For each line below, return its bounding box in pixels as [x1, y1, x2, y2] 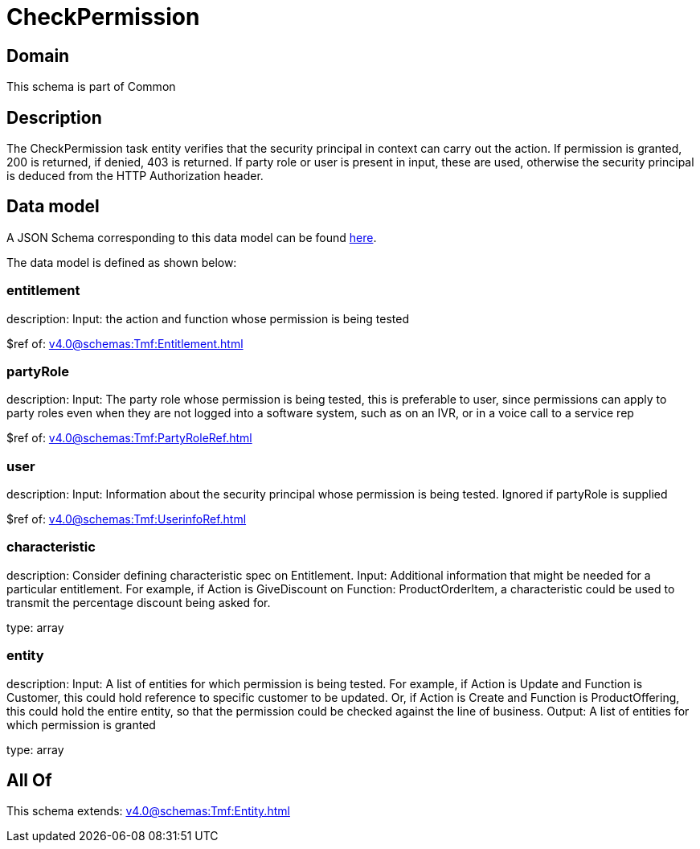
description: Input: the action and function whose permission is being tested [6, 311, 409, 326]
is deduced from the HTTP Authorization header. [6, 169, 264, 183]
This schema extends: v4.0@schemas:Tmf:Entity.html [6, 804, 290, 818]
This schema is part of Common [6, 80, 176, 94]
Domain [6, 45, 70, 66]
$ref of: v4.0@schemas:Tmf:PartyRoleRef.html [6, 431, 252, 445]
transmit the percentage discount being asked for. [6, 595, 271, 609]
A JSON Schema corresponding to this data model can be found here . [6, 230, 377, 244]
